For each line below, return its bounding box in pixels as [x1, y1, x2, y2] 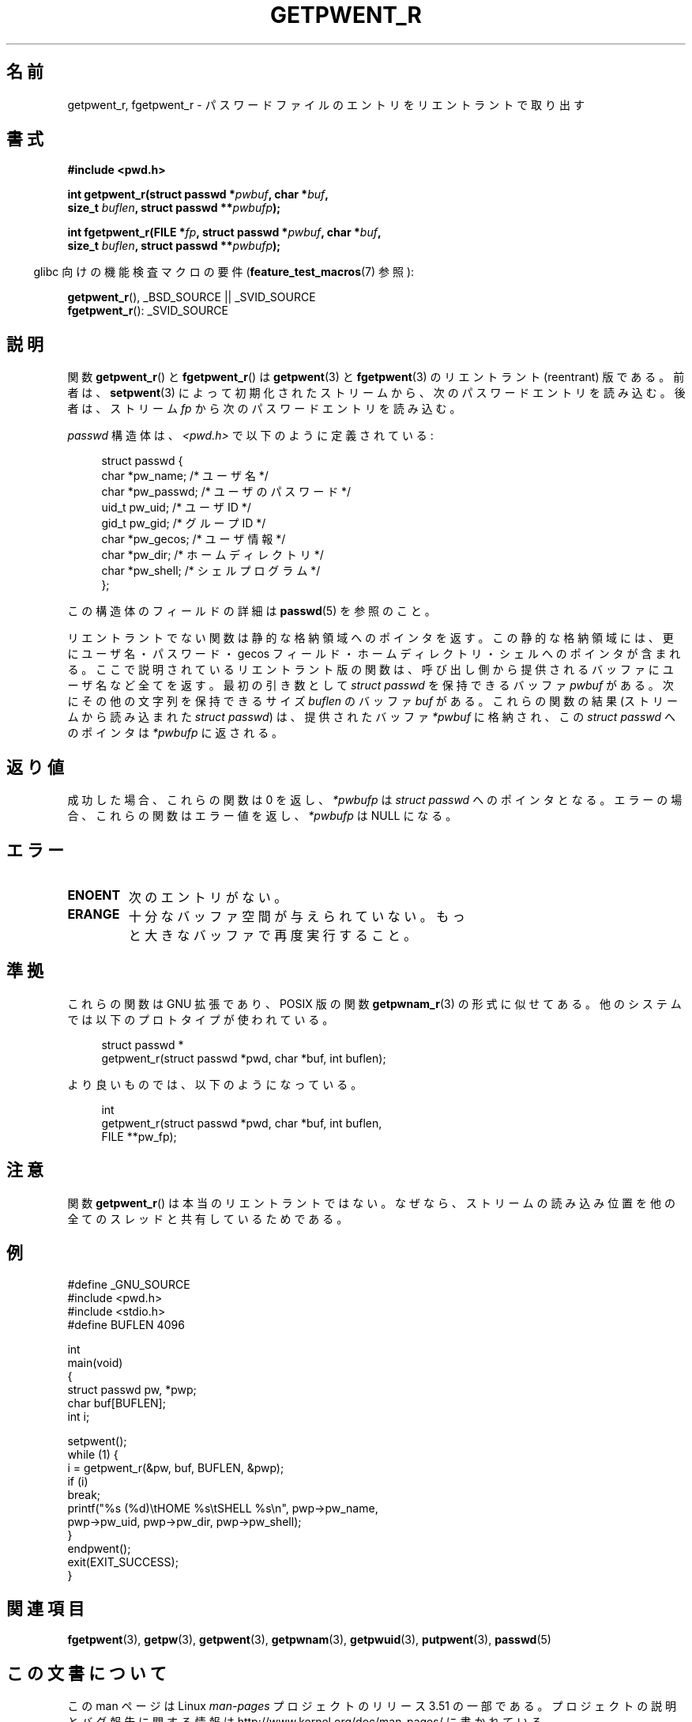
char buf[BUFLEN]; [67, 1395, 166, 1410]
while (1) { [67, 1447, 118, 1461]
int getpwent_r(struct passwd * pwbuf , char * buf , [67, 187, 329, 202]
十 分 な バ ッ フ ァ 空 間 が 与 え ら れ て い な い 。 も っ [128, 908, 465, 924]
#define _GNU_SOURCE [67, 1277, 190, 1291]
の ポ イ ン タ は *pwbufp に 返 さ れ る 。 [67, 726, 284, 740]
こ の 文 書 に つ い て [6, 1663, 167, 1683]
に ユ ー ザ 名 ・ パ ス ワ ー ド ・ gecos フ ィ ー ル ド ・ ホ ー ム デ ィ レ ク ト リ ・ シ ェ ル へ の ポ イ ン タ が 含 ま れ [67, 647, 681, 661]
